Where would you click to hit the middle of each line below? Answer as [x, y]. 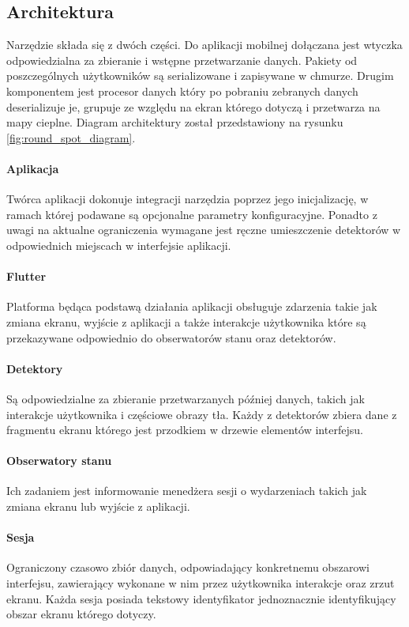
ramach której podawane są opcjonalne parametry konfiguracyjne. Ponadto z [192, 214]
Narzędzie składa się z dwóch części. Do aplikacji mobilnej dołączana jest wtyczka [204, 45]
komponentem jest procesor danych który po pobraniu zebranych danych [182, 91]
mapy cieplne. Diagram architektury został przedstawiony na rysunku [175, 122]
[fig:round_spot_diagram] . [71, 137]
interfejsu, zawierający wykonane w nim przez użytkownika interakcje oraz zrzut [201, 583]
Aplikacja [33, 168]
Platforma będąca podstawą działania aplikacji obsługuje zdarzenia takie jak [192, 306]
